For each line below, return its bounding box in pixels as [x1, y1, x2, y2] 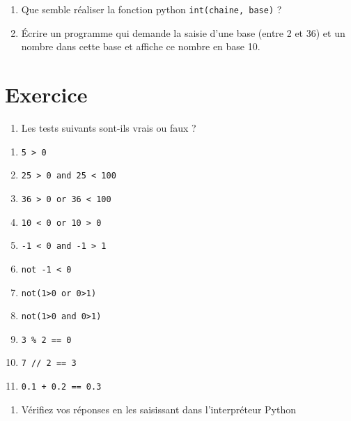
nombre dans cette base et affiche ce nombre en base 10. [21, 39, 260, 54]
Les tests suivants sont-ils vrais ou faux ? [21, 120, 196, 135]
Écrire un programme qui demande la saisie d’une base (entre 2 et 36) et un [21, 25, 345, 40]
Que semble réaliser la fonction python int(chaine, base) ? [21, 2, 282, 16]
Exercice [5, 80, 88, 109]
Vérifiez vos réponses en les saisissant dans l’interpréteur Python [21, 401, 297, 416]
